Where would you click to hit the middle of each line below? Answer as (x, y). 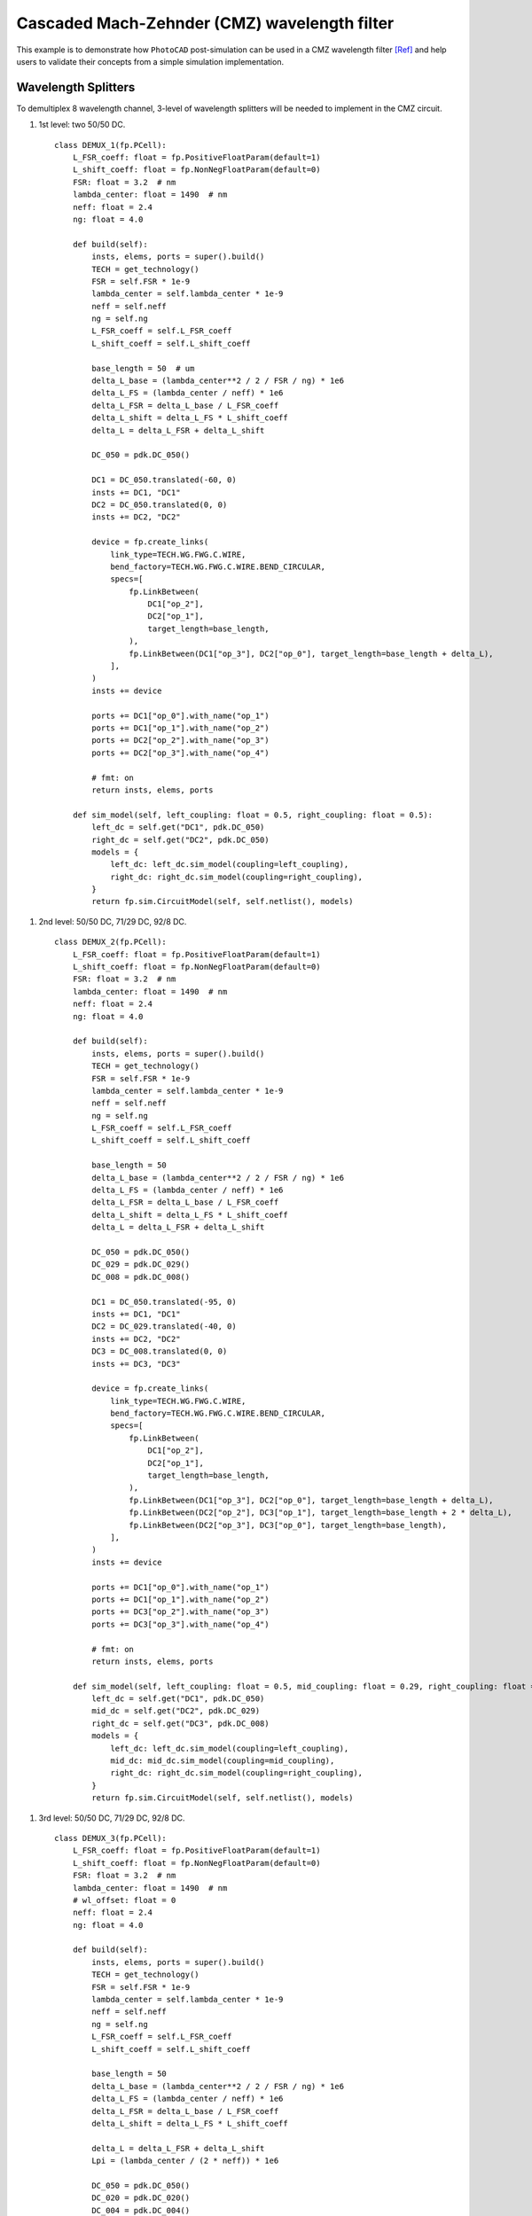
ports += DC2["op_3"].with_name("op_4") (180, 753)
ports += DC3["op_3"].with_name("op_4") (180, 1624)
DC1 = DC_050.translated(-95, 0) (164, 1302)
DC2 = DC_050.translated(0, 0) (160, 504)
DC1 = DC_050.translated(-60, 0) (164, 480)
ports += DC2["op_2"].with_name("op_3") (180, 741)
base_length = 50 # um (143, 368)
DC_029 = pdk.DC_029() (141, 1264)
